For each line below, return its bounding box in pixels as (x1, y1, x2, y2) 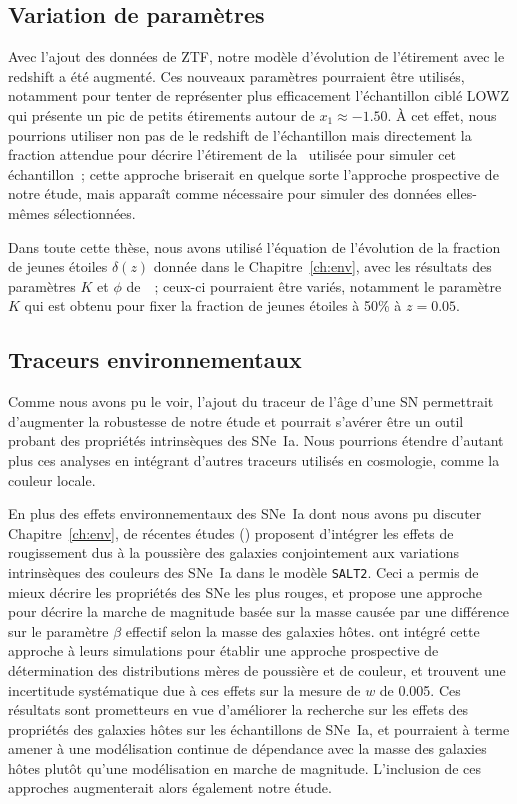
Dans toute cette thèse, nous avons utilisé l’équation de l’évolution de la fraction (8, 236, 501, 257)
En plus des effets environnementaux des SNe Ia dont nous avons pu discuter (8, 503, 482, 524)
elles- (446, 183, 477, 204)
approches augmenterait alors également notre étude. (8, 777, 332, 798)
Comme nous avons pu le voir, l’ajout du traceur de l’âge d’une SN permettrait (8, 391, 494, 412)
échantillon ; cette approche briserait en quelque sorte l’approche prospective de (8, 163, 499, 184)
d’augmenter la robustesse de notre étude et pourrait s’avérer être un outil (8, 410, 464, 431)
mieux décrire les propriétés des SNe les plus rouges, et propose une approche (8, 581, 483, 602)
